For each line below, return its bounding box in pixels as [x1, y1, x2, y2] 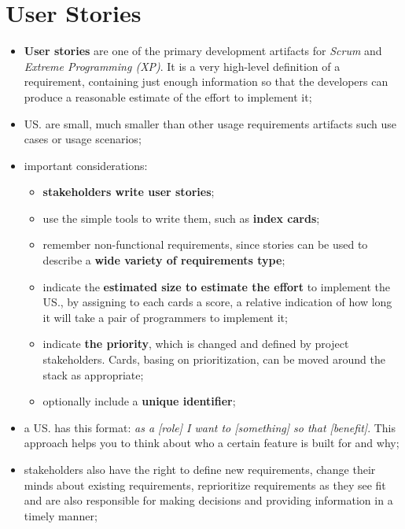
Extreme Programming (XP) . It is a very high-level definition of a [24, 57, 341, 74]
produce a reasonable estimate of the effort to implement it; [24, 88, 312, 105]
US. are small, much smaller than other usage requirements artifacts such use [24, 115, 397, 131]
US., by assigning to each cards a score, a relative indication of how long [42, 294, 392, 310]
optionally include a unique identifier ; [42, 393, 236, 409]
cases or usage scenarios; [24, 131, 142, 147]
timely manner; [24, 507, 98, 523]
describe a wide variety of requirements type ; [42, 252, 285, 268]
